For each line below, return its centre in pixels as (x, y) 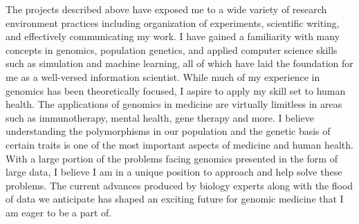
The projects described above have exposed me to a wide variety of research (166, 9)
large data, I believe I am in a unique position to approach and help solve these (174, 172)
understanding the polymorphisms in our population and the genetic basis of (168, 131)
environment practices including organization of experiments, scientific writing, (173, 22)
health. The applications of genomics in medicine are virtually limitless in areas (174, 104)
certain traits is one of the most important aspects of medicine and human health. (179, 144)
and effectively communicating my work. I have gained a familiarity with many (173, 36)
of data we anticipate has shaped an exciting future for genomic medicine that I (175, 199)
